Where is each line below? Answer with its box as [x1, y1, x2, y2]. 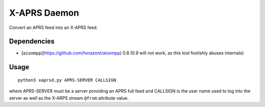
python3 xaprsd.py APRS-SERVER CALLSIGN [18, 77, 116, 83]
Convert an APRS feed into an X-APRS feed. [9, 25, 98, 30]
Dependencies [9, 37, 55, 46]
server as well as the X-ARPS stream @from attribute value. [9, 95, 129, 101]
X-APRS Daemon [9, 7, 79, 18]
